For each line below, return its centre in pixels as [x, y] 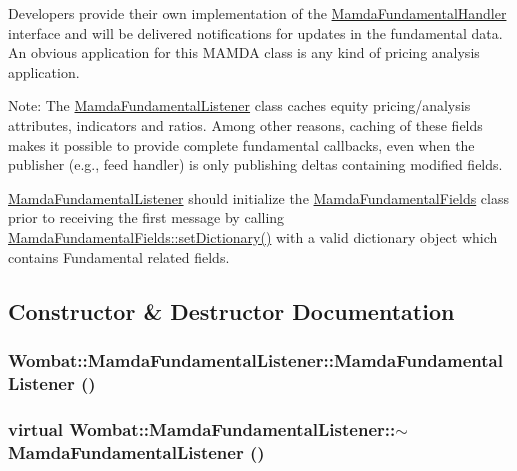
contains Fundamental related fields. [119, 256]
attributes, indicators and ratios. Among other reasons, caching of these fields [245, 124]
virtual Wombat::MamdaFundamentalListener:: [202, 428]
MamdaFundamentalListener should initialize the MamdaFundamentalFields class [259, 197]
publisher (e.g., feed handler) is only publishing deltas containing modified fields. [255, 164]
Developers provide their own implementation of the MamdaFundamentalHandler [257, 13]
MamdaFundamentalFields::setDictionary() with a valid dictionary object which [253, 236]
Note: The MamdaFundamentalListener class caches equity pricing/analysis [239, 105]
